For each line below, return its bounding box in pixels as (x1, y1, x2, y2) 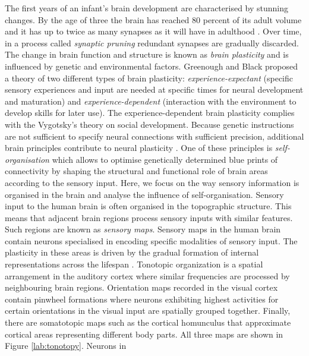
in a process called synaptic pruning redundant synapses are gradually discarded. (5, 36, 299, 49)
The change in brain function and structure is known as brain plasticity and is (5, 48, 289, 61)
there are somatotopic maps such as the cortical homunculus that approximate (5, 316, 291, 329)
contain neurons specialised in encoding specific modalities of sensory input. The (5, 234, 298, 247)
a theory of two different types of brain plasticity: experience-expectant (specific (5, 71, 293, 84)
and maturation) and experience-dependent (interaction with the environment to (5, 94, 297, 107)
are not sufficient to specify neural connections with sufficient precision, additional (5, 130, 304, 142)
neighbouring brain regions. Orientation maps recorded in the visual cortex (5, 281, 278, 294)
